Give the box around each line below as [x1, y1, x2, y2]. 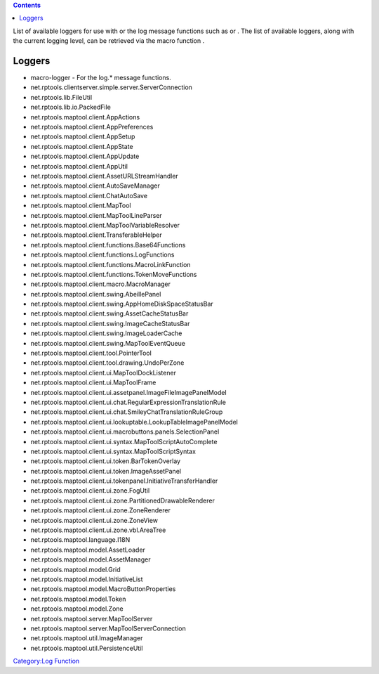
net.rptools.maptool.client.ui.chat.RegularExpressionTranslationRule [30, 398, 226, 406]
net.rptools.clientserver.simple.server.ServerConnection [30, 83, 193, 91]
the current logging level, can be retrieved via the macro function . [13, 37, 205, 45]
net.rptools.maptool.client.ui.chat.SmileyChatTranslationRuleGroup [30, 408, 223, 416]
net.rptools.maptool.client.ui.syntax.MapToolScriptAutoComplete [30, 437, 218, 446]
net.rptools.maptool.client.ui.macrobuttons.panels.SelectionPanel [30, 427, 220, 436]
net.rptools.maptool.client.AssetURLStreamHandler [30, 171, 178, 180]
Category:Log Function [13, 657, 80, 666]
